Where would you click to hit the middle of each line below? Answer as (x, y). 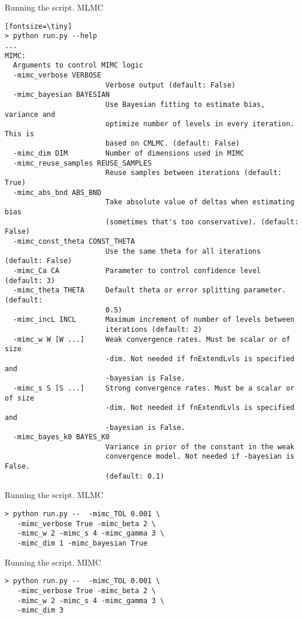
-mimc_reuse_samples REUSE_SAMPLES (82, 163)
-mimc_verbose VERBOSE (57, 75)
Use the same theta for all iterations (183, 251)
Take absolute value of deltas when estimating (200, 202)
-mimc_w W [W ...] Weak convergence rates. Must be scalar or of (152, 339)
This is (20, 134)
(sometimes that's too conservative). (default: (202, 222)
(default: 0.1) (135, 476)
